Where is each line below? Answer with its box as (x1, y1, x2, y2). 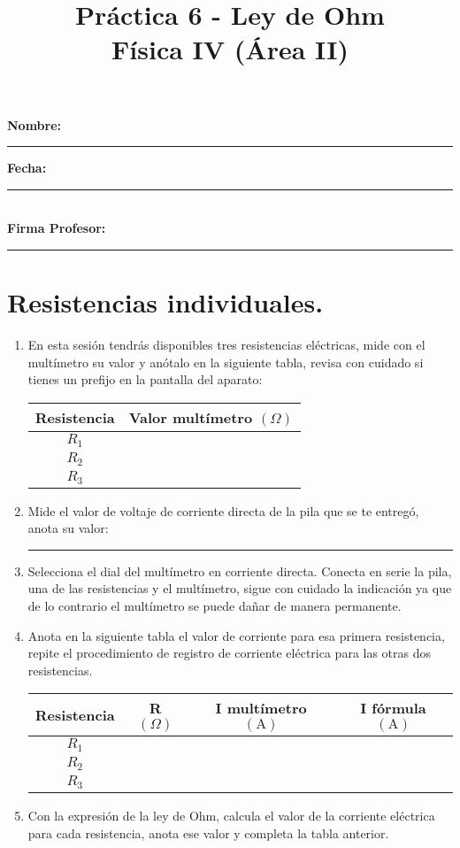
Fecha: (7, 158, 47, 177)
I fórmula (360, 698, 426, 719)
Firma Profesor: (7, 219, 106, 237)
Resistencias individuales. (7, 284, 324, 320)
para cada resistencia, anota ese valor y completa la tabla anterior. (27, 823, 389, 842)
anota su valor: (27, 519, 109, 537)
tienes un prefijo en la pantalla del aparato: (27, 370, 263, 389)
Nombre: (7, 115, 62, 134)
